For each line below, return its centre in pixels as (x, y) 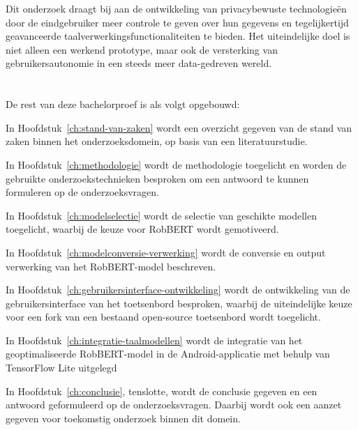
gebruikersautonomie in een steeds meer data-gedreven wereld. (139, 63)
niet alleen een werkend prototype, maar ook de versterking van (142, 49)
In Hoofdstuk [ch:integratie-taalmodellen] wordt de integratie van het (154, 340)
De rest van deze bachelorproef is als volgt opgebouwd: (123, 104)
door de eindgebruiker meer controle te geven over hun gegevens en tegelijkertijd (177, 22)
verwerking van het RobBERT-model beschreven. (111, 266)
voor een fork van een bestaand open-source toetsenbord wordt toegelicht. (163, 317)
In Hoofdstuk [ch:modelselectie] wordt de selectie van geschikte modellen (161, 215)
